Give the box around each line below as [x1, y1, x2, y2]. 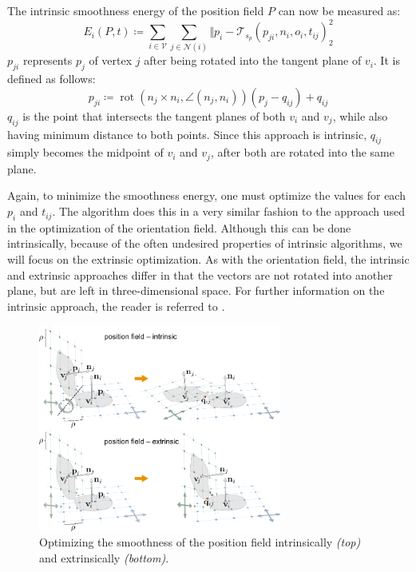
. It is [373, 52, 400, 69]
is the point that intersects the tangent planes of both [22, 107, 286, 124]
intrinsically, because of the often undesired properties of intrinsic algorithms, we [7, 235, 402, 252]
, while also [332, 107, 388, 124]
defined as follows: [7, 70, 96, 87]
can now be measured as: [278, 2, 401, 18]
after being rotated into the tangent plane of [144, 52, 362, 69]
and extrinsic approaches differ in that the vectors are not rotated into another [7, 266, 393, 283]
